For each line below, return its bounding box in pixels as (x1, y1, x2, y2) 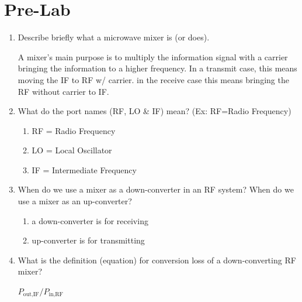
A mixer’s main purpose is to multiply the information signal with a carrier (18, 50, 288, 63)
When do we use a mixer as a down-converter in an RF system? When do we (18, 183, 294, 195)
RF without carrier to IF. (18, 85, 109, 97)
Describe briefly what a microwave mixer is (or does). (18, 31, 210, 43)
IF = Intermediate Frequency (32, 163, 137, 176)
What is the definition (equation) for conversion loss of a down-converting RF (18, 253, 296, 266)
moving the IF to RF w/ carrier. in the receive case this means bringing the (18, 73, 289, 85)
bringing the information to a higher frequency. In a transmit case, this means (18, 62, 297, 74)
